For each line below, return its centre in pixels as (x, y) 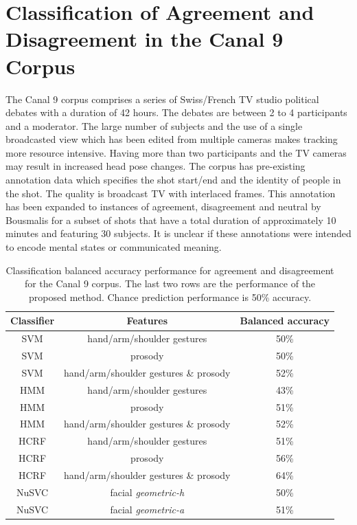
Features (147, 321)
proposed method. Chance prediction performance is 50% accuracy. (170, 297)
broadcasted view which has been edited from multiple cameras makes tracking (172, 139)
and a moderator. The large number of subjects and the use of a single (154, 125)
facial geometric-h (147, 492)
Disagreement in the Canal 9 (145, 39)
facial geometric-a (147, 509)
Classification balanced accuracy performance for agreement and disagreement (170, 270)
